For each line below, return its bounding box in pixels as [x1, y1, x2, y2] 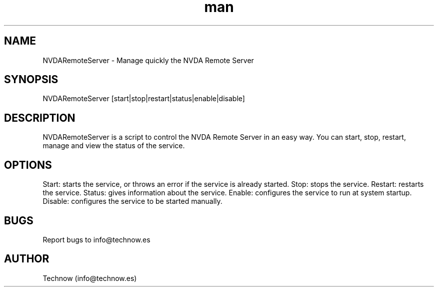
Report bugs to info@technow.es [42, 235, 150, 244]
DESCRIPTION [4, 111, 75, 124]
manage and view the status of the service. [42, 141, 185, 150]
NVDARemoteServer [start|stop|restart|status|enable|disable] [42, 94, 245, 103]
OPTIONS [4, 158, 52, 171]
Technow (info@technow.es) [42, 273, 137, 282]
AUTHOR [4, 252, 49, 265]
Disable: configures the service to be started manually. [42, 197, 222, 206]
